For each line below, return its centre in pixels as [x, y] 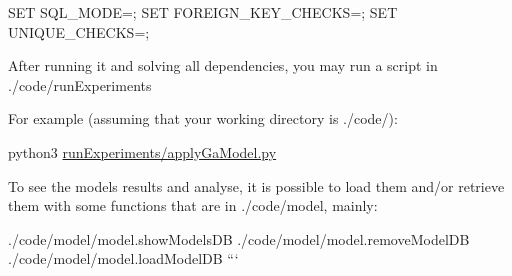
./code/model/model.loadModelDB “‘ [123, 258]
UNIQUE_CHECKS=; [79, 31]
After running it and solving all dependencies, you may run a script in [223, 65]
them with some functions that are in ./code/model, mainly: [193, 205]
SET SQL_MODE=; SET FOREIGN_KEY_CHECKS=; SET [203, 12]
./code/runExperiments [80, 84]
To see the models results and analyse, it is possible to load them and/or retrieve [256, 185]
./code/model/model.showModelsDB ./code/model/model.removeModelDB [239, 238]
